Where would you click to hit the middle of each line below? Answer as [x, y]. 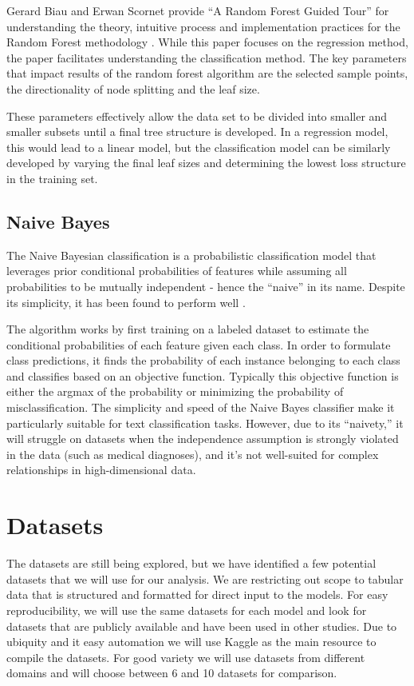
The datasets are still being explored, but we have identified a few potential [191, 563]
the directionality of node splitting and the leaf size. [133, 88]
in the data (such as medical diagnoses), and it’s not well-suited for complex [193, 454]
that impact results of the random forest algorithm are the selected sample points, [207, 73]
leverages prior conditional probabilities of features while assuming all [177, 271]
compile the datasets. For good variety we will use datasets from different [186, 657]
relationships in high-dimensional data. [101, 470]
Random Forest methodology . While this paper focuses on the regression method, [207, 42]
